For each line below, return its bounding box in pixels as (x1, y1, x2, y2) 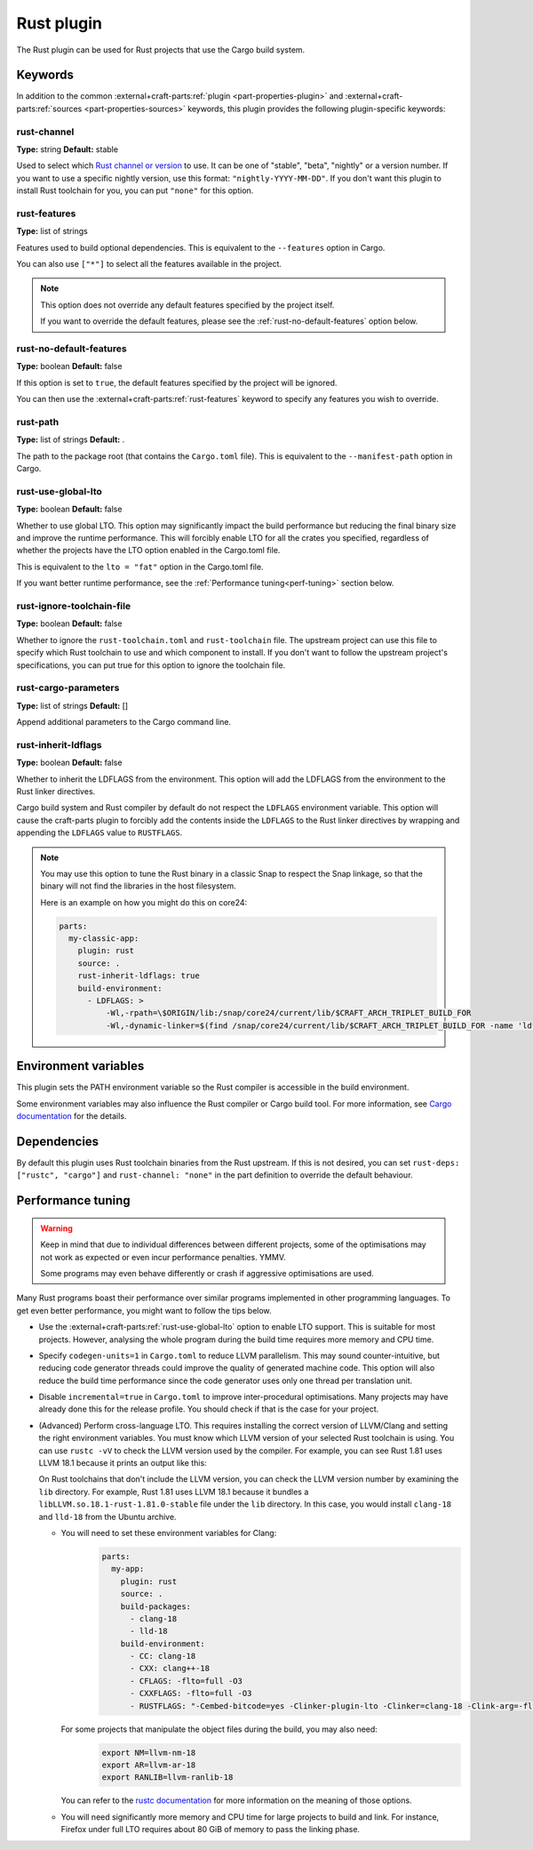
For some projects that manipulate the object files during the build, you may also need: (60, 1724, 378, 1734)
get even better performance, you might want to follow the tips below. (16, 1305, 272, 1315)
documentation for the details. (16, 1111, 127, 1122)
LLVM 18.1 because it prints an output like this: (38, 1458, 208, 1468)
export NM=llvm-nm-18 (101, 1748, 196, 1757)
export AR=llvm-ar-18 (101, 1760, 196, 1770)
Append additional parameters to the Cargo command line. (16, 717, 231, 728)
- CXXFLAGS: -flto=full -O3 (130, 1688, 252, 1699)
